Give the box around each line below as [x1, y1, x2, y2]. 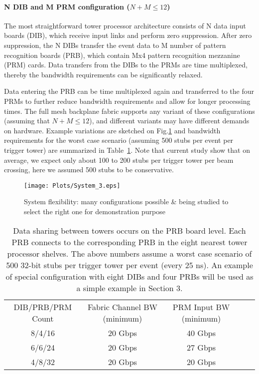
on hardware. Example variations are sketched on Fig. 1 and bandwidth [4, 125, 221, 135]
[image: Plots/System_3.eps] [24, 182, 121, 189]
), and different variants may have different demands [89, 115, 250, 126]
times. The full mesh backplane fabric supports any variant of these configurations [4, 105, 255, 116]
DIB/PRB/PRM [13, 301, 72, 313]
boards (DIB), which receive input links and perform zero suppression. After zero [4, 30, 252, 40]
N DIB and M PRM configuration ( [4, 1, 130, 11]
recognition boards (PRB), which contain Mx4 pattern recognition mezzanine [4, 49, 240, 60]
